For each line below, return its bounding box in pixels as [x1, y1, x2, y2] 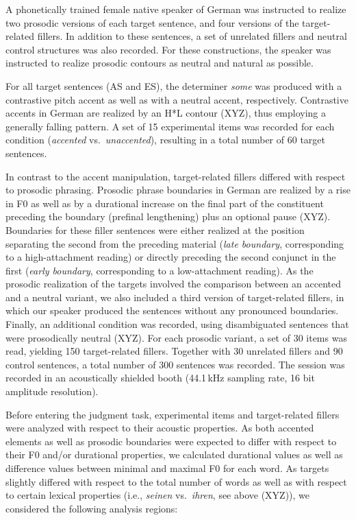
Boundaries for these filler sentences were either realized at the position [5, 222, 305, 237]
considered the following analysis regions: [5, 501, 178, 515]
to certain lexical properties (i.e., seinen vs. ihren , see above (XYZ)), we [5, 488, 310, 502]
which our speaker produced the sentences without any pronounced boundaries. [5, 303, 339, 318]
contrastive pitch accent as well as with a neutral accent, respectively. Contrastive [5, 92, 348, 106]
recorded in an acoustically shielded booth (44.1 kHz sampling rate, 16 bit [5, 370, 315, 385]
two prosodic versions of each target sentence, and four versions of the [5, 15, 299, 29]
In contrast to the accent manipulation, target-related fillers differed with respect [5, 169, 346, 183]
